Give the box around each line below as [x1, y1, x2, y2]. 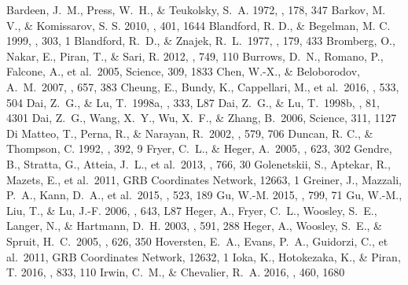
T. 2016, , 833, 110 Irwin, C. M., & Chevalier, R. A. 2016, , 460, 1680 [6, 264, 345, 280]
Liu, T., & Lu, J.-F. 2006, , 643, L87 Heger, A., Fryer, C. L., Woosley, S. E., [6, 202, 377, 218]
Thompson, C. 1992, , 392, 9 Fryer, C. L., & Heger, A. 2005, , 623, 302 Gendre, [6, 140, 392, 157]
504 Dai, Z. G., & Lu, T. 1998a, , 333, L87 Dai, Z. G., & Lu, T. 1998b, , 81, [6, 94, 380, 110]
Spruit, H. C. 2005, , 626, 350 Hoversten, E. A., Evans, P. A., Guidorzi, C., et [6, 232, 388, 249]
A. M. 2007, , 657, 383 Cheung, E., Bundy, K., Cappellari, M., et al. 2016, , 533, [6, 78, 399, 94]
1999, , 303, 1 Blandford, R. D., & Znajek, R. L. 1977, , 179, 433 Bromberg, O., [6, 32, 395, 49]
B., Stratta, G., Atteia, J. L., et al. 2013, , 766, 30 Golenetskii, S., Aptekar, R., [6, 155, 391, 172]
